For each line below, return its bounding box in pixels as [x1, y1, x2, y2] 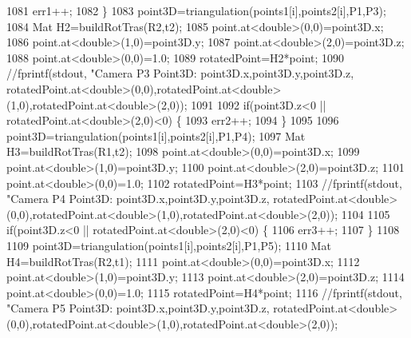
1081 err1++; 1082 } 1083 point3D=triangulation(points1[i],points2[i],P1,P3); [6, 2, 386, 18]
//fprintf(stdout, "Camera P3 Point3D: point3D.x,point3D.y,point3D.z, [6, 65, 354, 82]
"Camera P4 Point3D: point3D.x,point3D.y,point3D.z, [6, 190, 270, 207]
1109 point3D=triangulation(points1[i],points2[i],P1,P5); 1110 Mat [6, 237, 331, 253]
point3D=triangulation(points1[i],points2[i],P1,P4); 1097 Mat [6, 127, 306, 144]
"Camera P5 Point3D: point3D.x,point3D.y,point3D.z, [6, 300, 270, 316]
